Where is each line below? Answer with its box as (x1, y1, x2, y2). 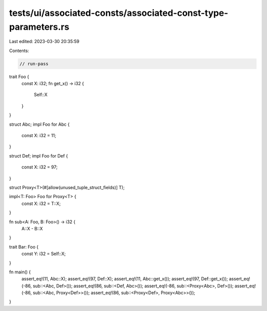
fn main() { (9, 269, 31, 275)
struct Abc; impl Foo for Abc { (9, 121, 70, 127)
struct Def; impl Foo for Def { (9, 153, 68, 158)
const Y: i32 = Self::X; (21, 251, 66, 257)
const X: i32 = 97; (21, 164, 58, 170)
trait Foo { (9, 73, 30, 79)
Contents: (9, 48, 29, 53)
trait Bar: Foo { (9, 244, 39, 250)
